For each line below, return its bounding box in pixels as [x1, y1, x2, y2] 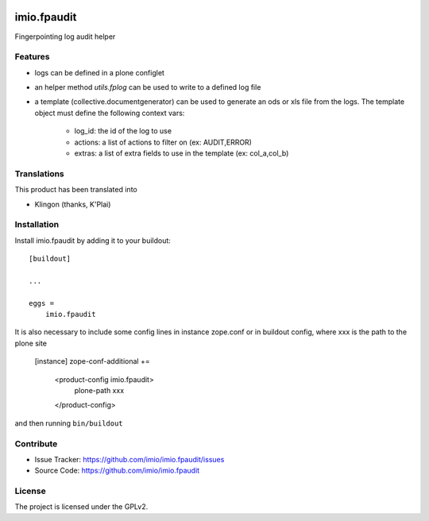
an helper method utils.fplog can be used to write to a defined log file [34, 83, 261, 92]
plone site [14, 338, 48, 348]
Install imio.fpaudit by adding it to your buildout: [14, 235, 171, 245]
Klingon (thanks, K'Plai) [34, 199, 111, 209]
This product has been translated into [14, 185, 138, 195]
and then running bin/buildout [14, 418, 123, 428]
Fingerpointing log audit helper [14, 32, 116, 41]
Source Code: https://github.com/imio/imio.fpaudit [34, 465, 200, 476]
